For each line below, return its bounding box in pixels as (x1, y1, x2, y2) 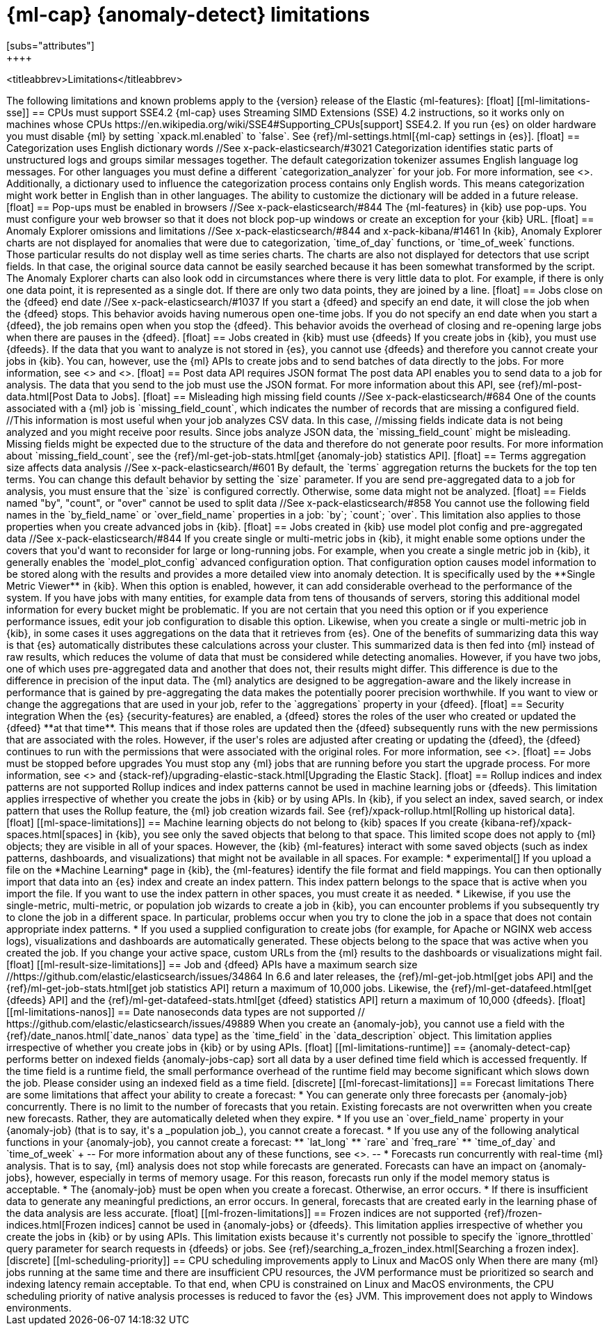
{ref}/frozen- (483, 1206, 543, 1219)
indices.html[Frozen (6, 1218, 97, 1231)
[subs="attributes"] (6, 39, 95, 52)
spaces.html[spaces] (6, 828, 102, 840)
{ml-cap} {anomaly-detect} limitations (6, 3, 371, 26)
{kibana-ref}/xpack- (480, 816, 572, 828)
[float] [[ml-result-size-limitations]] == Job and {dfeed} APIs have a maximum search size (6, 958, 418, 970)
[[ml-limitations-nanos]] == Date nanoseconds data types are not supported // (6, 1005, 365, 1018)
